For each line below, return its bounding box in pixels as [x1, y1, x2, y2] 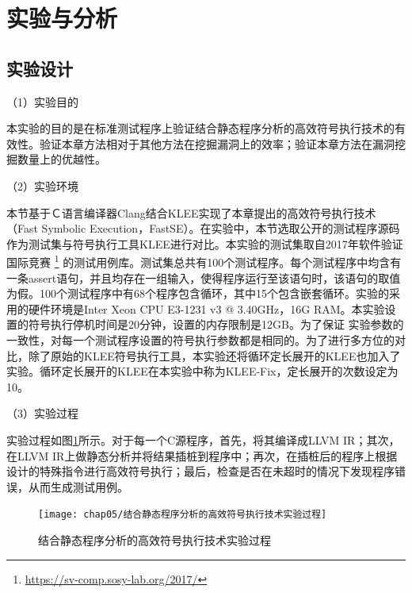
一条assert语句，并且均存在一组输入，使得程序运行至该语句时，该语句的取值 [6, 269, 401, 286]
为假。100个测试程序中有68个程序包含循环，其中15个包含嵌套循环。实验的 [6, 285, 389, 302]
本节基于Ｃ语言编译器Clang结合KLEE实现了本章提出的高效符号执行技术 [6, 204, 376, 221]
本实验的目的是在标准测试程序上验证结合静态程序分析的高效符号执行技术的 [6, 120, 395, 137]
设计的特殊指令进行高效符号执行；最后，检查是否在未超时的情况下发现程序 [6, 463, 395, 479]
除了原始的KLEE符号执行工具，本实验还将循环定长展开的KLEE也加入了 [28, 347, 401, 364]
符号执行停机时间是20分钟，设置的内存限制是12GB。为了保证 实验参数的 [28, 316, 404, 333]
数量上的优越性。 [17, 151, 106, 168]
